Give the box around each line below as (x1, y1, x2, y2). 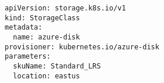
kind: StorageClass (5, 13, 80, 22)
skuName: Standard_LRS (13, 62, 101, 70)
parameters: (5, 52, 51, 61)
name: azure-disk (13, 33, 80, 41)
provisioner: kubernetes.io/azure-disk (5, 42, 159, 51)
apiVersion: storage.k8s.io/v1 (5, 4, 126, 12)
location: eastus (13, 71, 80, 80)
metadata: (5, 23, 43, 32)
